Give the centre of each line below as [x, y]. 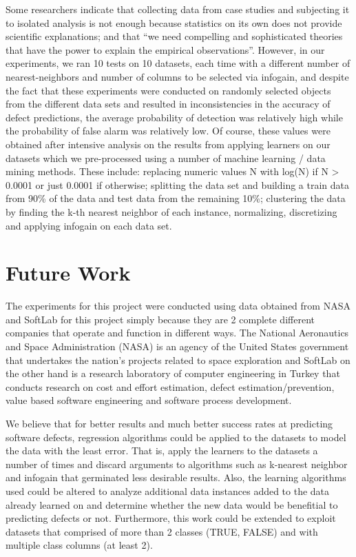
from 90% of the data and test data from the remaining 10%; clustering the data [176, 198]
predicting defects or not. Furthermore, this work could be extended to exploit [171, 518]
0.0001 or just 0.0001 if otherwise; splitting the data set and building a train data [178, 184]
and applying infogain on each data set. [89, 225]
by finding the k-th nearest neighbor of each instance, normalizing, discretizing [171, 211]
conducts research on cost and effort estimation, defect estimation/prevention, [170, 386]
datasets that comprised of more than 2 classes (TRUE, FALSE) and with [162, 531]
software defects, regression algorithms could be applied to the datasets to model [176, 437]
